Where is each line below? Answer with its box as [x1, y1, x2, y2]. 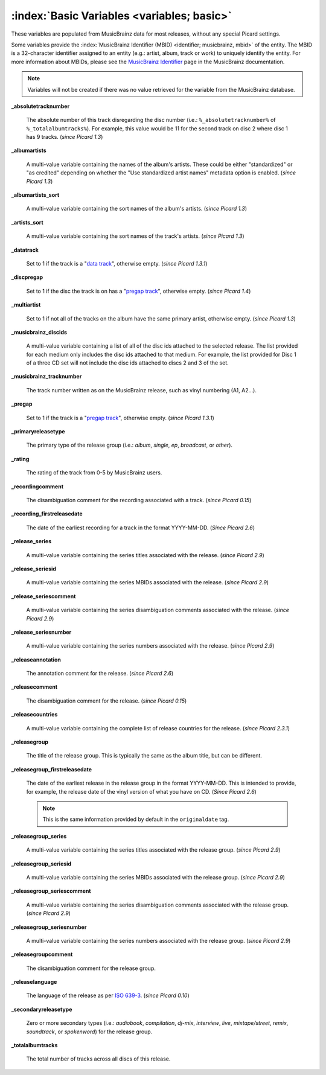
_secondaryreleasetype [11, 1006, 72, 1013]
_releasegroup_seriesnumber [11, 923, 87, 931]
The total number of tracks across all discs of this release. [26, 1055, 171, 1062]
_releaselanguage [11, 978, 57, 986]
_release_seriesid [11, 565, 57, 572]
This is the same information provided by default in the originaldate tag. [42, 815, 229, 823]
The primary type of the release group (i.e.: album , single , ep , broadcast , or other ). [26, 441, 232, 449]
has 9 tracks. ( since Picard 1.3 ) [26, 133, 103, 141]
